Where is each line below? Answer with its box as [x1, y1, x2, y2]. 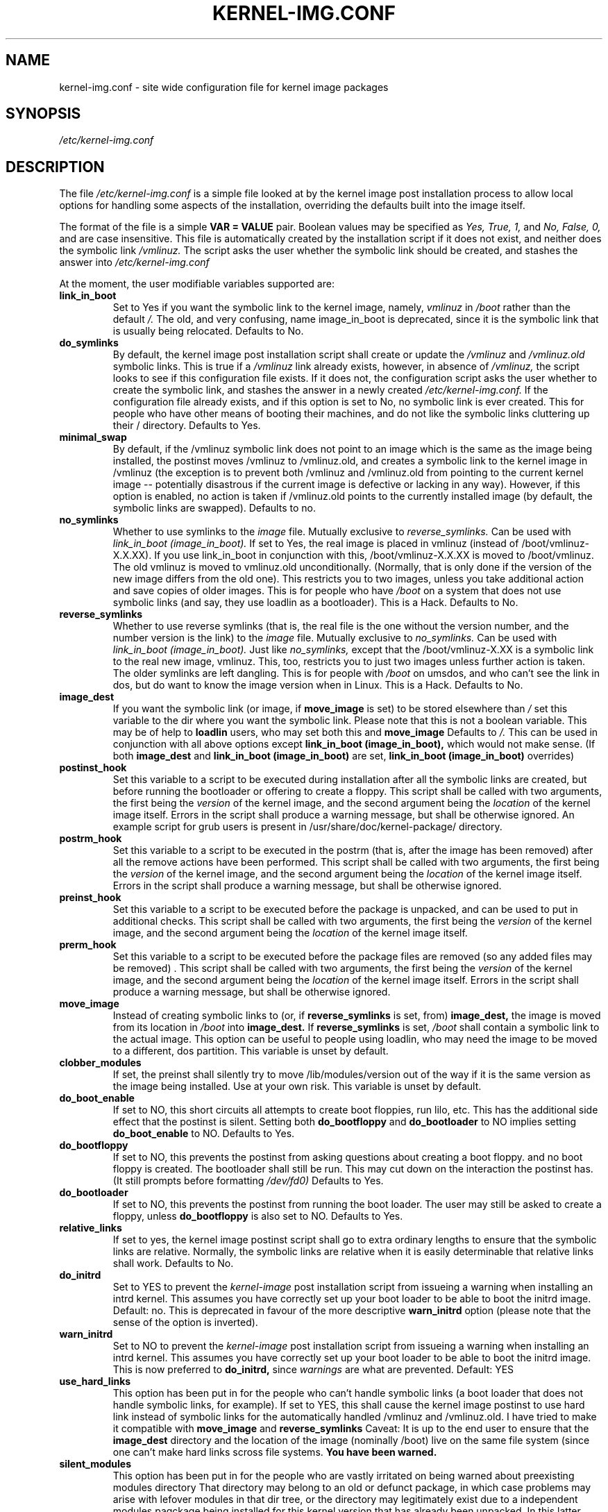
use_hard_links [59, 1375, 131, 1388]
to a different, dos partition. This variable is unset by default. [112, 1045, 389, 1057]
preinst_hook [59, 891, 121, 904]
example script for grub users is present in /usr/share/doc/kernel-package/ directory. [112, 821, 503, 833]
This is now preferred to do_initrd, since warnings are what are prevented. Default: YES [112, 1363, 514, 1376]
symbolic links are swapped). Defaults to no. [112, 502, 316, 514]
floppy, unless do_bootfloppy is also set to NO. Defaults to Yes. [112, 1210, 403, 1223]
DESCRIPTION [6, 158, 105, 176]
